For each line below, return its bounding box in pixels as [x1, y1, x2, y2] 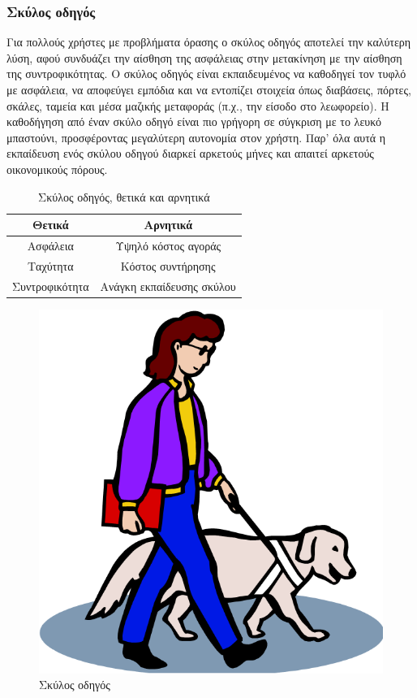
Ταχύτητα [27, 257, 74, 274]
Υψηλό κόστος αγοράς [115, 237, 221, 254]
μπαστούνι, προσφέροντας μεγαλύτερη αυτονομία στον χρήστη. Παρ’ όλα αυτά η [6, 128, 386, 145]
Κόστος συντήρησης [120, 257, 216, 274]
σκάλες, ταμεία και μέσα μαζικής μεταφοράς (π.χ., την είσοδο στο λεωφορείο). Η [6, 97, 389, 114]
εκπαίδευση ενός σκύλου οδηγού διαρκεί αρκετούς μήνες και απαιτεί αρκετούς [6, 145, 374, 162]
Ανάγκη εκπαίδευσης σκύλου [100, 277, 236, 294]
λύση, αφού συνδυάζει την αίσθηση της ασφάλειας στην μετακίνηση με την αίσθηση [6, 49, 402, 66]
